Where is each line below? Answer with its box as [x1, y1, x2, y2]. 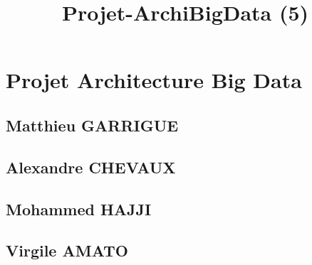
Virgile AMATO [6, 239, 128, 261]
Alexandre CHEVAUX [6, 156, 176, 178]
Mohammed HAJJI [6, 198, 152, 220]
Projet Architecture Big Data [6, 65, 302, 94]
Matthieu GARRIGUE [6, 114, 179, 136]
